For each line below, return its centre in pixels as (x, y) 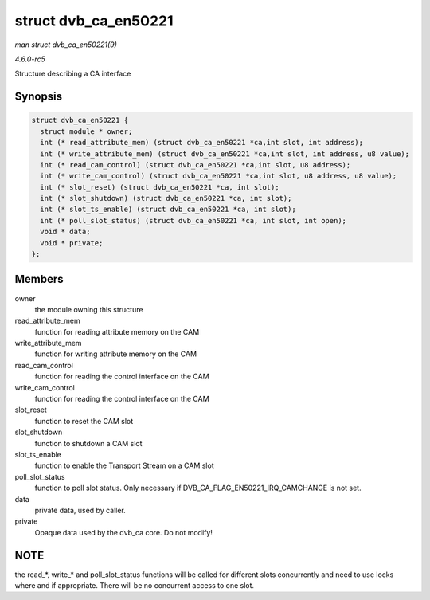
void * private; (72, 243)
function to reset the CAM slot (84, 421)
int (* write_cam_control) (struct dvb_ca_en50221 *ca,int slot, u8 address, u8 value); (219, 176)
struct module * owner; (86, 131)
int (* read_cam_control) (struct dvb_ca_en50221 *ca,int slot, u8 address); (195, 165)
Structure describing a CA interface (73, 74)
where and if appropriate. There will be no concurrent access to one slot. (135, 586)
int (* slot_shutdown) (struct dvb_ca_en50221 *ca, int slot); (166, 198)
